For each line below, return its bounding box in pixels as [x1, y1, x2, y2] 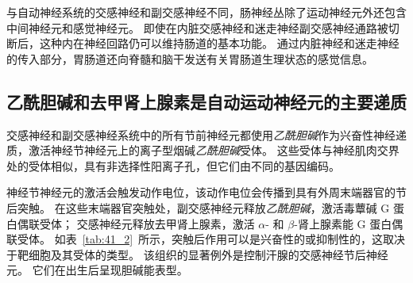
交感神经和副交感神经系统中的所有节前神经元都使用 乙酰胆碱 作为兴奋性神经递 [6, 126, 407, 143]
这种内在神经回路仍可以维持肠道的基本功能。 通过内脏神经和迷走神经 [39, 35, 399, 52]
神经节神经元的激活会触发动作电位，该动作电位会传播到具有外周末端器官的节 [6, 184, 407, 201]
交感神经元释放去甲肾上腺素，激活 [76, 215, 255, 231]
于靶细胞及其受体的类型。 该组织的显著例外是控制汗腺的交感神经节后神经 [6, 246, 388, 262]
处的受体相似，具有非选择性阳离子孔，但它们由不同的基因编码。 [6, 157, 340, 174]
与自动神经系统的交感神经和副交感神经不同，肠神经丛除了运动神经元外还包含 [6, 4, 407, 20]
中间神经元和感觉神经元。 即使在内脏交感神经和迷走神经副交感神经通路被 [6, 19, 388, 36]
